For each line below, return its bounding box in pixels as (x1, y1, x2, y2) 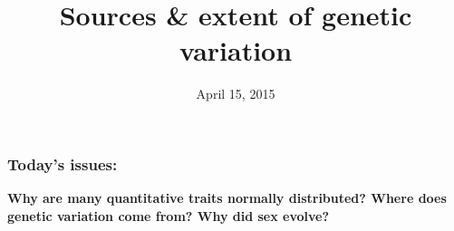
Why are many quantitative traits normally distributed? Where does (7, 188, 447, 207)
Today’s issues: (7, 152, 118, 175)
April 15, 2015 (196, 84, 275, 103)
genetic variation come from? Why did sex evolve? (7, 206, 330, 225)
